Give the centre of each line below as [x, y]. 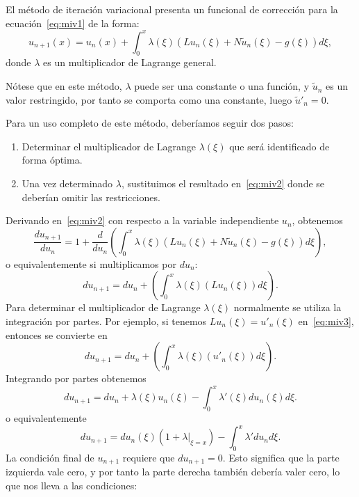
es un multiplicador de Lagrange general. [130, 62]
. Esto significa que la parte [281, 457]
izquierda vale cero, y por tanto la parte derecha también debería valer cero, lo [173, 472]
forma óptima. [52, 160]
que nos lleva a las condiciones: [72, 486]
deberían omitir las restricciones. [91, 197]
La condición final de [50, 457]
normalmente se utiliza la [287, 307]
